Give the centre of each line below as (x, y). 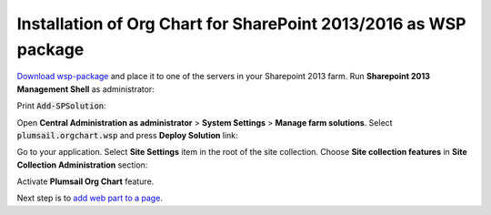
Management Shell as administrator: (85, 89)
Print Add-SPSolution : (61, 106)
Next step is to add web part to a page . (90, 198)
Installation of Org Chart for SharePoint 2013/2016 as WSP (241, 24)
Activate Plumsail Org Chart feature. (85, 181)
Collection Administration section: (82, 165)
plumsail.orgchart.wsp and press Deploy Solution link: (127, 135)
